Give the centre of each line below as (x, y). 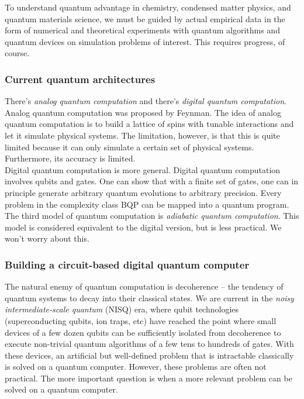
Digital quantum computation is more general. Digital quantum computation (143, 169)
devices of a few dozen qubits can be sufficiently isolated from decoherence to (143, 332)
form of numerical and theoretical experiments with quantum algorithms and (142, 30)
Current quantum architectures (80, 79)
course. (17, 53)
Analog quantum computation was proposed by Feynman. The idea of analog (143, 112)
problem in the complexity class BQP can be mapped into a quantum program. (147, 204)
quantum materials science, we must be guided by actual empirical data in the (145, 18)
